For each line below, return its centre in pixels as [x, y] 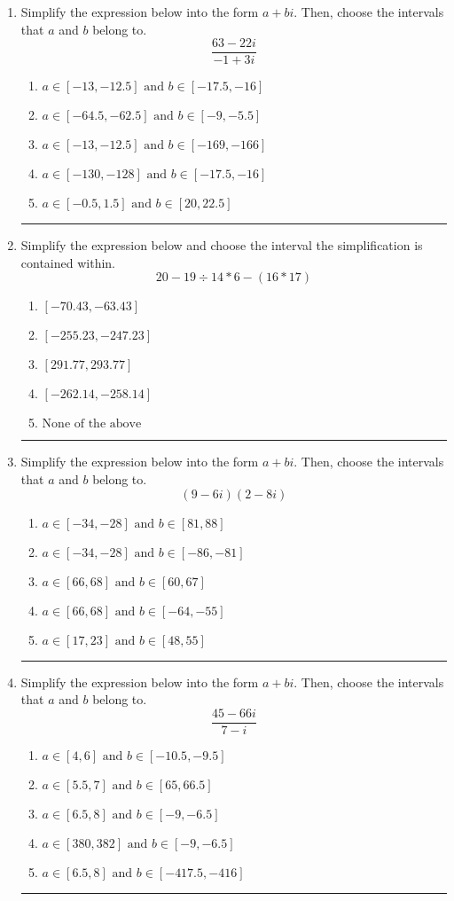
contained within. [68, 262]
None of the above [92, 424]
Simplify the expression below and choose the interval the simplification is [222, 245]
